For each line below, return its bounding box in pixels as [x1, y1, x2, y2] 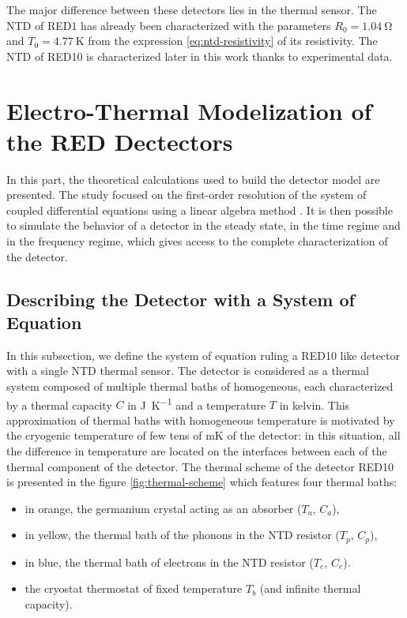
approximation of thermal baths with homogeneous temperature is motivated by [6, 411, 395, 428]
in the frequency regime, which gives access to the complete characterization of [6, 233, 388, 249]
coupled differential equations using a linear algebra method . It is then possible [6, 201, 393, 218]
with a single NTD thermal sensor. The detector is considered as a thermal [6, 362, 369, 379]
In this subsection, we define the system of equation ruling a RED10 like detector [6, 346, 401, 363]
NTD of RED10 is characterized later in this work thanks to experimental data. [6, 47, 393, 64]
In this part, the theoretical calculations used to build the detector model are [6, 170, 380, 187]
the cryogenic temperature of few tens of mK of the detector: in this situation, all [6, 427, 401, 444]
